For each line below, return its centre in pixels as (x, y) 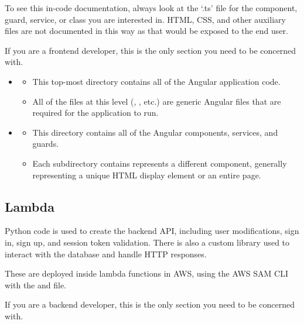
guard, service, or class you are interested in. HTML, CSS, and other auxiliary (145, 19)
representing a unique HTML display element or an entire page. (147, 175)
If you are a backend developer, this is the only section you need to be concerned (150, 304)
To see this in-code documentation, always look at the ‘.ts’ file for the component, (151, 8)
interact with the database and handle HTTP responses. (106, 254)
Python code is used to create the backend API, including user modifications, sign (152, 231)
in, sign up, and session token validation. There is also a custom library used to (147, 242)
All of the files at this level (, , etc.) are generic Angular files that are (157, 101)
